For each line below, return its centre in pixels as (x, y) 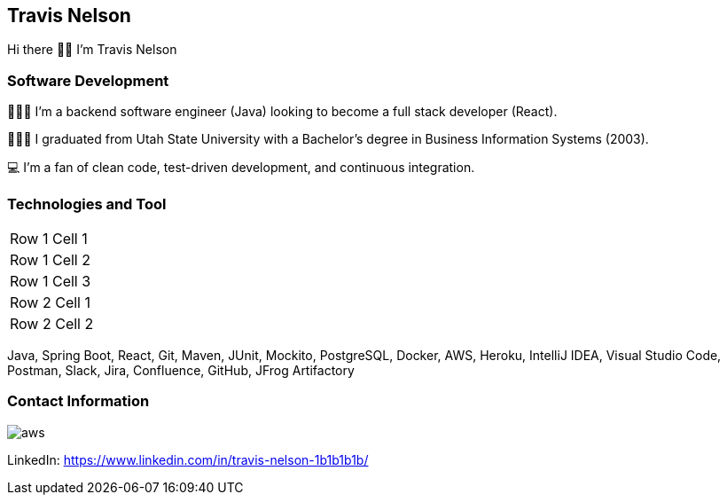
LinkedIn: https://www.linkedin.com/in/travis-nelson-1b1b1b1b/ (188, 459)
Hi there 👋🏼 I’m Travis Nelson (92, 50)
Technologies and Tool (87, 204)
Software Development (88, 80)
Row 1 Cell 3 (51, 281)
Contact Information (78, 401)
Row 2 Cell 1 (50, 302)
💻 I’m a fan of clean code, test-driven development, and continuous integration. (241, 168)
